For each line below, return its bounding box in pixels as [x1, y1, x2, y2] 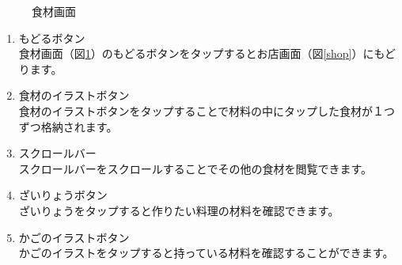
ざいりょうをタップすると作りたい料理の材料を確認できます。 [18, 202, 339, 218]
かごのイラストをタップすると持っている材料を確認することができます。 [18, 244, 394, 261]
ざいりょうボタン [18, 187, 108, 203]
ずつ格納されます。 [18, 118, 118, 134]
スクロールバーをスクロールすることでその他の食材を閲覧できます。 [18, 160, 372, 176]
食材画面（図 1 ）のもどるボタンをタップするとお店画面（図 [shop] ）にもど [18, 45, 396, 62]
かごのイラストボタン [18, 229, 130, 245]
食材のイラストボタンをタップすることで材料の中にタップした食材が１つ [18, 102, 396, 119]
